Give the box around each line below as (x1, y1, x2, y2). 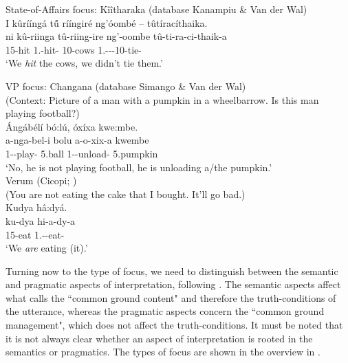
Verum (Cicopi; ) (6, 173, 77, 188)
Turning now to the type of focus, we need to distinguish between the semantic (6, 263, 338, 278)
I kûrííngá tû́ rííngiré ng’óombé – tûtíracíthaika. (6, 15, 208, 30)
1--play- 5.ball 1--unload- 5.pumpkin (6, 146, 158, 160)
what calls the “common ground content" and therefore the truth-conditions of (6, 290, 336, 305)
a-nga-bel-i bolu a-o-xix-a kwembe (6, 133, 149, 147)
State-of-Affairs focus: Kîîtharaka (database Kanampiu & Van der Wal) (6, 2, 307, 16)
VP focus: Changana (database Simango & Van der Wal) (6, 78, 246, 93)
